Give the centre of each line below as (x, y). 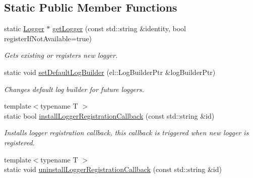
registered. (19, 142)
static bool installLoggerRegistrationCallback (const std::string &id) (109, 115)
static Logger (24, 28)
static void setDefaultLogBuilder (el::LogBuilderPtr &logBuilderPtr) (110, 72)
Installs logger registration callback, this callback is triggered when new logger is (126, 132)
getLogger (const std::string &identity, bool (119, 28)
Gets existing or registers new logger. (61, 55)
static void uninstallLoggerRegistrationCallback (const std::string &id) (113, 169)
